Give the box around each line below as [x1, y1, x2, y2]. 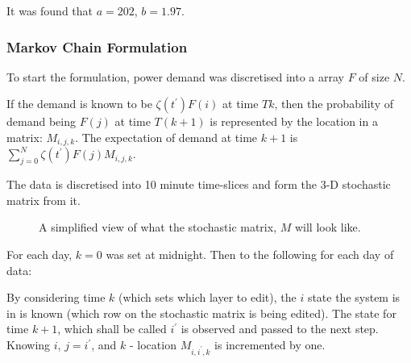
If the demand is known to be [6, 95, 152, 112]
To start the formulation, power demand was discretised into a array [6, 68, 344, 85]
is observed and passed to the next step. [181, 320, 379, 337]
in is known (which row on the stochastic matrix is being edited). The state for [6, 304, 396, 321]
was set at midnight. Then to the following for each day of [106, 246, 394, 263]
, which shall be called [57, 320, 167, 337]
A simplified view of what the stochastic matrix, [39, 219, 277, 236]
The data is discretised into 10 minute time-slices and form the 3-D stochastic [6, 176, 391, 193]
